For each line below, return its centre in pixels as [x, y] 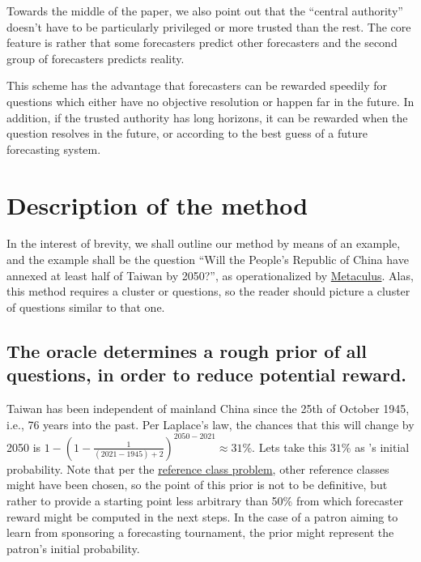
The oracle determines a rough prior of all [187, 350]
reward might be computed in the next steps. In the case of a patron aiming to [202, 516]
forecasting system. [54, 149]
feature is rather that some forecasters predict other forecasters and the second [202, 43]
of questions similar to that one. [86, 307]
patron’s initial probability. [73, 548]
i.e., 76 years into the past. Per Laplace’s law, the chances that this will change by [210, 424]
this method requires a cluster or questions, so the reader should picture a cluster [208, 291]
